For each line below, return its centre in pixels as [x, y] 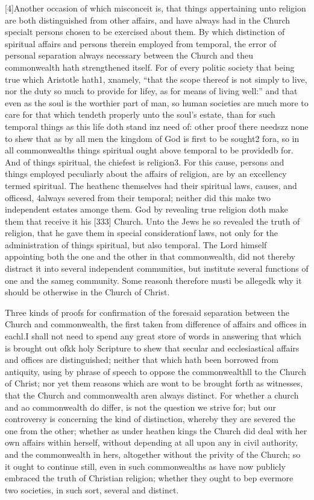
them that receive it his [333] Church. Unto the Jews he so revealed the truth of [152, 221]
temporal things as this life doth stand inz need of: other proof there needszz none [157, 126]
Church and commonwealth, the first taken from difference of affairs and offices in [156, 324]
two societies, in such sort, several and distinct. [92, 489]
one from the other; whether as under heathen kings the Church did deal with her [156, 430]
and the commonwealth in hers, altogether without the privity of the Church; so [153, 454]
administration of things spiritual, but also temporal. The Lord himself [136, 244]
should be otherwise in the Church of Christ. [87, 292]
